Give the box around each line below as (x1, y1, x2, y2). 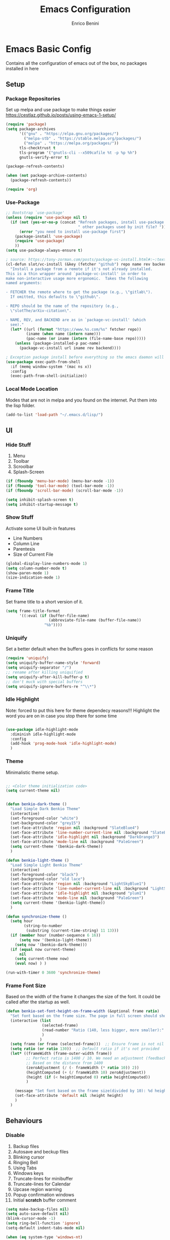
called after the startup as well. (6, 999, 70, 1005)
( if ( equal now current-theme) (10, 947, 76, 952)
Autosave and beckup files (13, 1148, 69, 1155)
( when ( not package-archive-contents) (6, 173, 87, 178)
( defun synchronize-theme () (6, 914, 67, 919)
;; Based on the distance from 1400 (26, 1060, 103, 1066)
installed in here (6, 65, 39, 71)
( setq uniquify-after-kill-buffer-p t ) (6, 674, 90, 680)
